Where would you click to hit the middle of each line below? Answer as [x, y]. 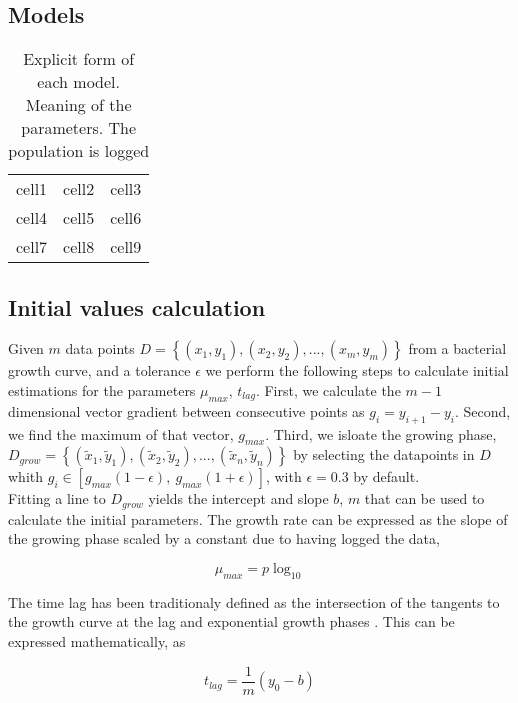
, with [283, 476]
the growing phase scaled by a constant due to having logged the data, [224, 538]
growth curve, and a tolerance [99, 370]
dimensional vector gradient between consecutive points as [186, 410]
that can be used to [424, 498]
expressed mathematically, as [97, 641]
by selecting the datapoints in [384, 454]
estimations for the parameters [102, 390]
